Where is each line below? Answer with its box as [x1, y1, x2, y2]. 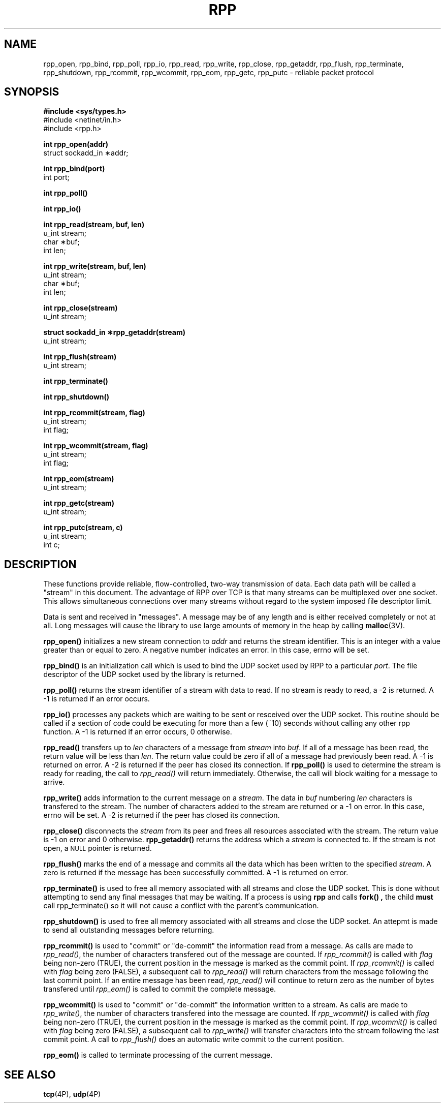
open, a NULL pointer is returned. [43, 844, 152, 853]
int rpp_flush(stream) [43, 352, 117, 361]
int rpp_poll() [43, 189, 88, 198]
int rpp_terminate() [43, 377, 108, 386]
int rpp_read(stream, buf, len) [43, 220, 145, 229]
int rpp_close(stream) [43, 303, 118, 313]
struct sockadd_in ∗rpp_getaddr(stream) [43, 328, 185, 337]
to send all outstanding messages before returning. [43, 926, 214, 935]
